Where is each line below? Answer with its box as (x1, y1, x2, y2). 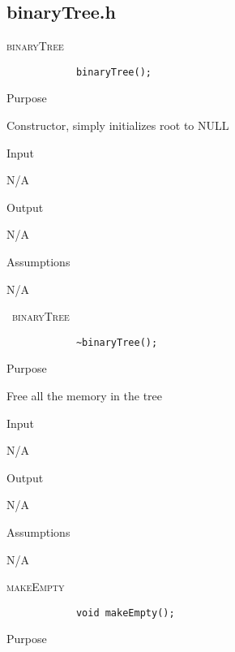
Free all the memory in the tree (6, 387, 163, 404)
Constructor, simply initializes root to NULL (6, 117, 229, 134)
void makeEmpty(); (75, 607, 175, 619)
